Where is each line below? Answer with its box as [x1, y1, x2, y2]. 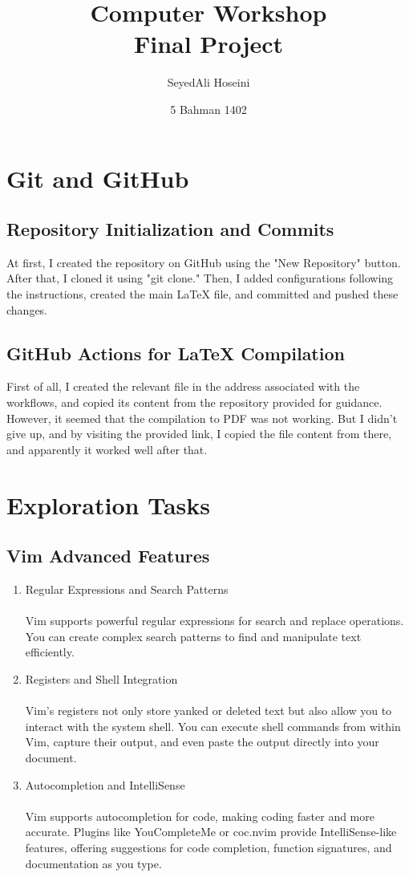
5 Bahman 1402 [170, 100, 247, 117]
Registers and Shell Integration [25, 670, 178, 687]
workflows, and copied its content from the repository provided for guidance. [6, 394, 383, 411]
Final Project [133, 27, 284, 60]
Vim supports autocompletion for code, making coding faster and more [25, 807, 375, 824]
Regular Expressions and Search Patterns [25, 581, 229, 598]
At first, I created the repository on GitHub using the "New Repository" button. [6, 254, 401, 270]
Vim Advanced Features [6, 543, 210, 568]
